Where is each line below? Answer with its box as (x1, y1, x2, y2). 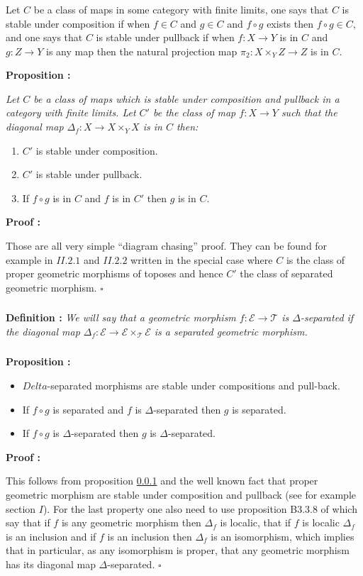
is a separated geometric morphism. (154, 323, 308, 338)
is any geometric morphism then (61, 515, 201, 530)
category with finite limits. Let (6, 105, 136, 120)
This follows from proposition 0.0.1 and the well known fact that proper (6, 473, 318, 488)
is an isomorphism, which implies (211, 528, 354, 543)
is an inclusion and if (6, 528, 96, 543)
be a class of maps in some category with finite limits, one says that (33, 1, 329, 16)
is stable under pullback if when (96, 30, 235, 45)
